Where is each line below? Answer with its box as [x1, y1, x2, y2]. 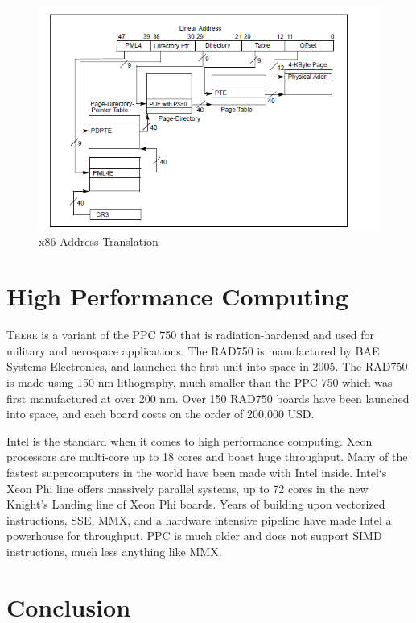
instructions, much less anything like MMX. [6, 542, 222, 559]
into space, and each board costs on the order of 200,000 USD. [6, 405, 315, 422]
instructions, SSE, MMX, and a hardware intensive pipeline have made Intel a [6, 511, 392, 528]
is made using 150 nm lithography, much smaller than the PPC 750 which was [6, 374, 393, 391]
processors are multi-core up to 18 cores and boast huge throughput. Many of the [6, 448, 408, 465]
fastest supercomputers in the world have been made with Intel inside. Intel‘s [6, 463, 387, 480]
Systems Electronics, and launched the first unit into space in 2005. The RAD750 [6, 358, 408, 375]
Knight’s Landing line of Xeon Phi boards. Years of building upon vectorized [6, 496, 385, 513]
